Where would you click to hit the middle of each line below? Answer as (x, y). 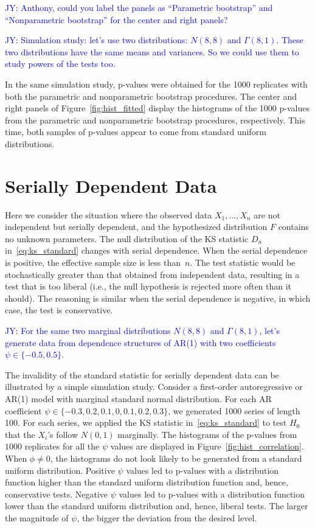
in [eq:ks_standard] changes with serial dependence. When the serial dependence (156, 250)
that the (20, 434)
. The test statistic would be (243, 262)
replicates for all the (62, 446)
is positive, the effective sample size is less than (93, 262)
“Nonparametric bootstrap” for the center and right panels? (116, 19)
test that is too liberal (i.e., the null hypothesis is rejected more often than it (148, 286)
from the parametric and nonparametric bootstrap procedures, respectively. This (155, 120)
